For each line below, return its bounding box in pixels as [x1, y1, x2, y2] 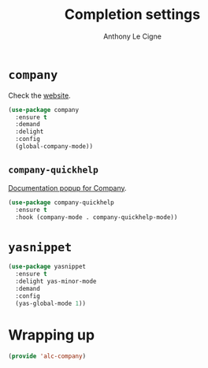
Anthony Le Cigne [103, 32, 162, 41]
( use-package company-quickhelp [8, 199, 114, 206]
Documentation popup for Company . [8, 183, 128, 192]
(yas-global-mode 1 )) [15, 299, 87, 307]
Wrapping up [8, 325, 95, 344]
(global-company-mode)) [15, 143, 93, 151]
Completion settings [64, 6, 201, 24]
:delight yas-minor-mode [15, 277, 97, 285]
